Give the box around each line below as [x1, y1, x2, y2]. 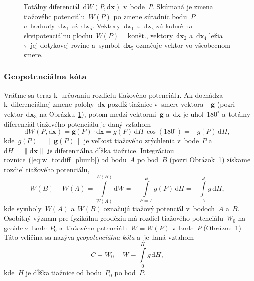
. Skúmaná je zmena [152, 1, 213, 11]
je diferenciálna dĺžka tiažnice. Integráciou [47, 145, 174, 155]
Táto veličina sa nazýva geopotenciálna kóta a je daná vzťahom [4, 232, 194, 242]
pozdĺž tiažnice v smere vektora [107, 99, 203, 109]
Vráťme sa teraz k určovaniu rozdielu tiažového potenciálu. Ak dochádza [4, 89, 223, 100]
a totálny [222, 108, 251, 119]
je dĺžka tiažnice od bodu [25, 267, 102, 278]
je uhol [183, 108, 204, 119]
